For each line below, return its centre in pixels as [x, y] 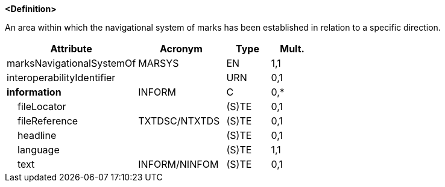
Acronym [181, 49]
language [39, 150]
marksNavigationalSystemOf [71, 63]
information [34, 92]
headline [37, 135]
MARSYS [159, 63]
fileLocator [42, 106]
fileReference [48, 121]
